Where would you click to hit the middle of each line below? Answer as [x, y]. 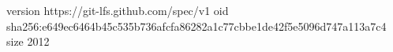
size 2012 [28, 41]
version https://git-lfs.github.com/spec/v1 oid [118, 10]
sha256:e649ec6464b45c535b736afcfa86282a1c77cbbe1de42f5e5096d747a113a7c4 [196, 26]
